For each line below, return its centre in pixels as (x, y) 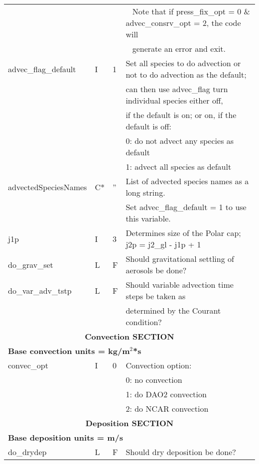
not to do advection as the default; (186, 74)
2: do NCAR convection (167, 408)
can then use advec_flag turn (177, 89)
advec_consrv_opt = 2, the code (183, 23)
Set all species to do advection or (183, 63)
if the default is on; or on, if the (181, 115)
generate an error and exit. (179, 49)
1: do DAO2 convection (166, 394)
